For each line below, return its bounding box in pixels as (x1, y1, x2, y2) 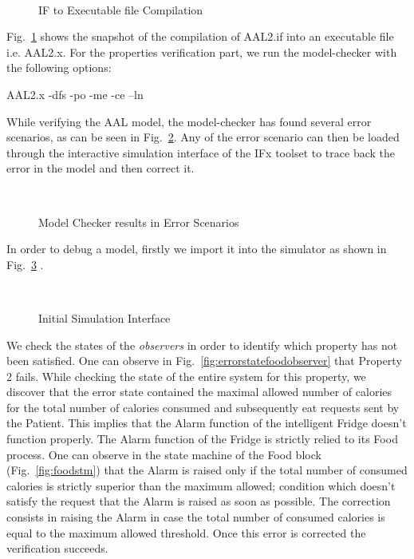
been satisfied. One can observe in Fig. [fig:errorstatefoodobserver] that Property (6, 352, 402, 369)
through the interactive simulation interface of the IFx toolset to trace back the (6, 144, 395, 161)
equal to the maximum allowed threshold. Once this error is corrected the (6, 524, 366, 541)
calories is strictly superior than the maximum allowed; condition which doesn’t (6, 477, 396, 494)
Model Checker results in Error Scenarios (38, 213, 239, 230)
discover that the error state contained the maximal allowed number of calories (6, 383, 392, 400)
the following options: (6, 59, 112, 76)
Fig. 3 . (6, 256, 44, 272)
